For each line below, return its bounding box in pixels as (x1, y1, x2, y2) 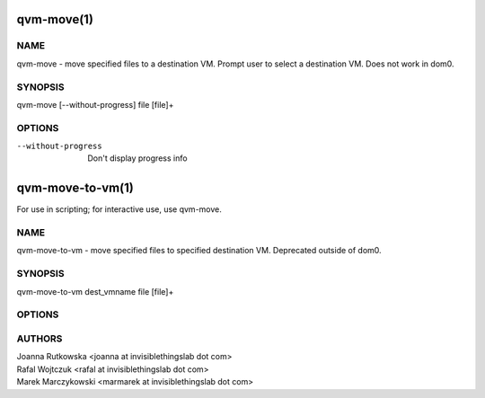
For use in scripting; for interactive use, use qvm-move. (16, 204, 222, 215)
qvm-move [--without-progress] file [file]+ (16, 99, 174, 110)
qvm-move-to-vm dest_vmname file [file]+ (16, 286, 174, 296)
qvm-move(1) (16, 12, 94, 27)
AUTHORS (16, 332, 63, 345)
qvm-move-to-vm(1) (16, 181, 134, 196)
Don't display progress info (87, 153, 188, 164)
